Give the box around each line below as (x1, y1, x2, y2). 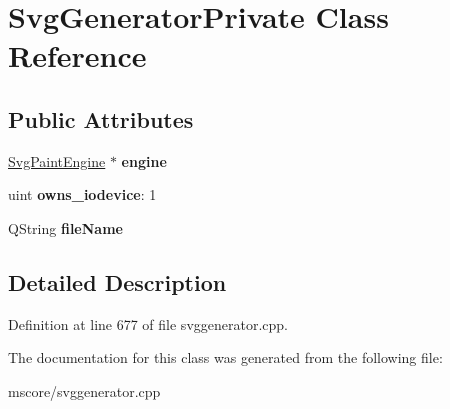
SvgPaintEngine (8, 150, 106, 171)
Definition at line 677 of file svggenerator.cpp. (8, 313, 288, 334)
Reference (8, 35, 147, 76)
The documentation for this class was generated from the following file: (8, 347, 443, 368)
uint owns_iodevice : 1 (8, 184, 157, 205)
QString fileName (8, 217, 123, 238)
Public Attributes (8, 103, 194, 134)
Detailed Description (8, 266, 227, 297)
